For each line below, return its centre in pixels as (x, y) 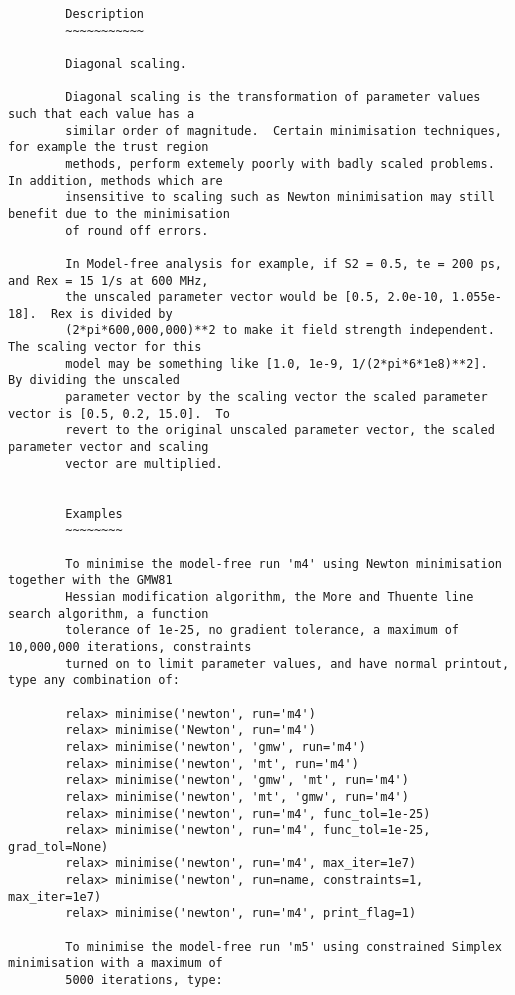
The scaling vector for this (105, 347)
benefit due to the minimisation (119, 213)
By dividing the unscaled (94, 380)
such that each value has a (101, 113)
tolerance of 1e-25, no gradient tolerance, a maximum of (262, 630)
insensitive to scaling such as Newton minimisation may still (280, 197)
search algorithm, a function (108, 613)
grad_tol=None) (58, 846)
